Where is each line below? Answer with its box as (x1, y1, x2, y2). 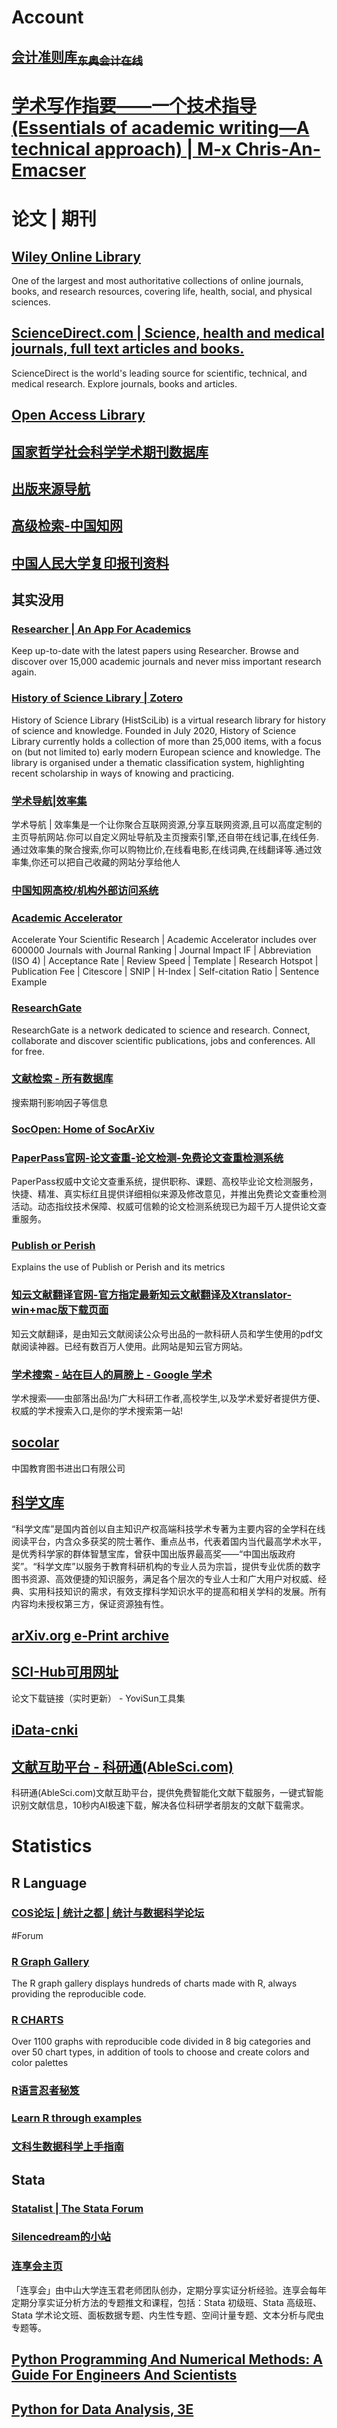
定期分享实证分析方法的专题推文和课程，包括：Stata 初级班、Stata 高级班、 (11, 2296, 322, 2308)
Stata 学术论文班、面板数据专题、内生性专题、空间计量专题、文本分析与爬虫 (11, 2309, 324, 2321)
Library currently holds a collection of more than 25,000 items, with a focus (11, 735, 322, 747)
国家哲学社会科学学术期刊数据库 (11, 443, 209, 460)
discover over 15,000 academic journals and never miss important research (11, 656, 322, 668)
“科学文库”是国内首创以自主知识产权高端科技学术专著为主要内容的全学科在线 (11, 1522, 326, 1535)
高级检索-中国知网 (11, 517, 123, 535)
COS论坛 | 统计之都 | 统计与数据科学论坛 (11, 1906, 205, 1920)
